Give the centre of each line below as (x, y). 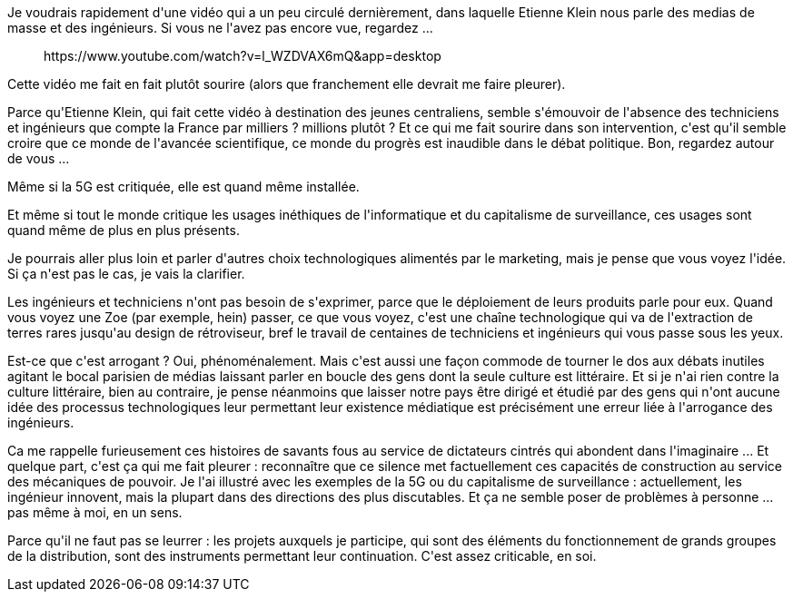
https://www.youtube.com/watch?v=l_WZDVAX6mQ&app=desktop (243, 56)
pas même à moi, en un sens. (95, 512)
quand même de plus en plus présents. (124, 230)
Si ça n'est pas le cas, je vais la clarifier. (126, 274)
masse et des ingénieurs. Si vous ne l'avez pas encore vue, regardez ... (220, 28)
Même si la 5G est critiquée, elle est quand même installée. (183, 187)
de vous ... (39, 158)
